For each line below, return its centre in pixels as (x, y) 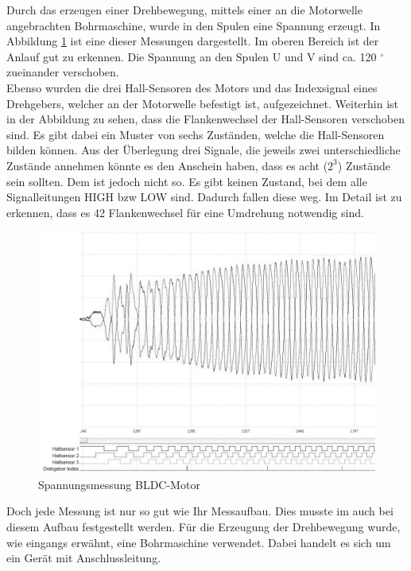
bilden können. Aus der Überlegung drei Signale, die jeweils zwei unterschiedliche (204, 150)
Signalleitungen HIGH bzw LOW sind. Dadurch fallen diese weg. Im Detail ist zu (204, 197)
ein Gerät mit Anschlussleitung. (84, 558)
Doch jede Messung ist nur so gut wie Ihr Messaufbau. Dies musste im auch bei (200, 511)
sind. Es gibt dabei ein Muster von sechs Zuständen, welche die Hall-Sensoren (196, 134)
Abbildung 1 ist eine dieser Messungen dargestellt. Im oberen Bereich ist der (193, 41)
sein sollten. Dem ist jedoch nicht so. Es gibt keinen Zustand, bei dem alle (187, 181)
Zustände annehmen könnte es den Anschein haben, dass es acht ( (167, 165)
